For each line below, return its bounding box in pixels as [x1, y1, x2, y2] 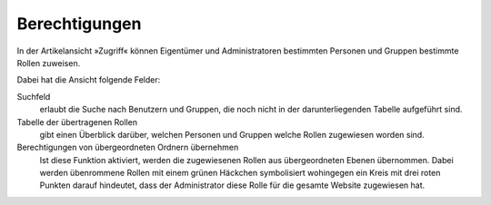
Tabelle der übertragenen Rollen [16, 116, 138, 127]
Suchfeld [16, 91, 51, 102]
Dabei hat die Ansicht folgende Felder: [16, 74, 161, 85]
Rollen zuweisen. [16, 57, 81, 68]
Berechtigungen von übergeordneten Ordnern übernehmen [16, 142, 239, 153]
